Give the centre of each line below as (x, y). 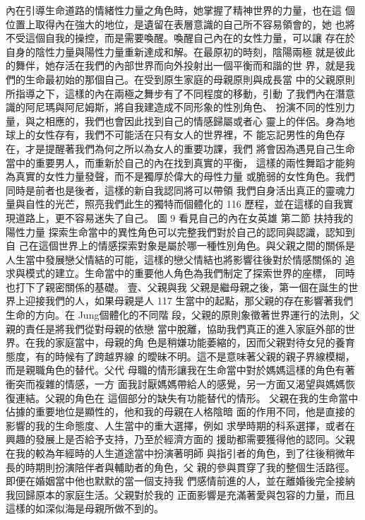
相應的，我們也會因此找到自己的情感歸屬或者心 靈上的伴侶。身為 (195, 120)
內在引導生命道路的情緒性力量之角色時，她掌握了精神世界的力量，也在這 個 (180, 10)
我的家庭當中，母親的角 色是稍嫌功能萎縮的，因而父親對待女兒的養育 (195, 342)
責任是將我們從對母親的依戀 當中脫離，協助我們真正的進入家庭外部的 (185, 328)
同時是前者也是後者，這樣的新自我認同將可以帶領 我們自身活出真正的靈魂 (175, 190)
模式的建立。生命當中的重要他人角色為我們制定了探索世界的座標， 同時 (190, 273)
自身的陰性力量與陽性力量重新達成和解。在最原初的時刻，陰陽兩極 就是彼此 (180, 51)
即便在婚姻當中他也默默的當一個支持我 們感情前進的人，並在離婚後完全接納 (180, 481)
